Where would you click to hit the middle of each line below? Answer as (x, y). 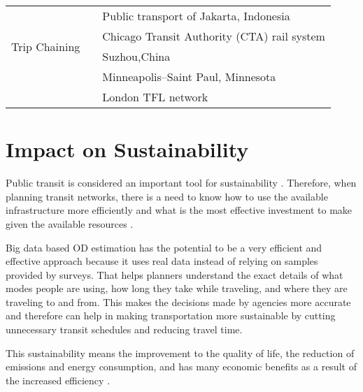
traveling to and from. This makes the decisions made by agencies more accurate (178, 302)
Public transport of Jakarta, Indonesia (196, 16)
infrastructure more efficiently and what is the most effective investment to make (179, 210)
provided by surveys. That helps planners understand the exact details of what (175, 274)
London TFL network (155, 97)
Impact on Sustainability (127, 149)
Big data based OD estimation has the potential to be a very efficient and (164, 247)
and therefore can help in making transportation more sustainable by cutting (171, 315)
